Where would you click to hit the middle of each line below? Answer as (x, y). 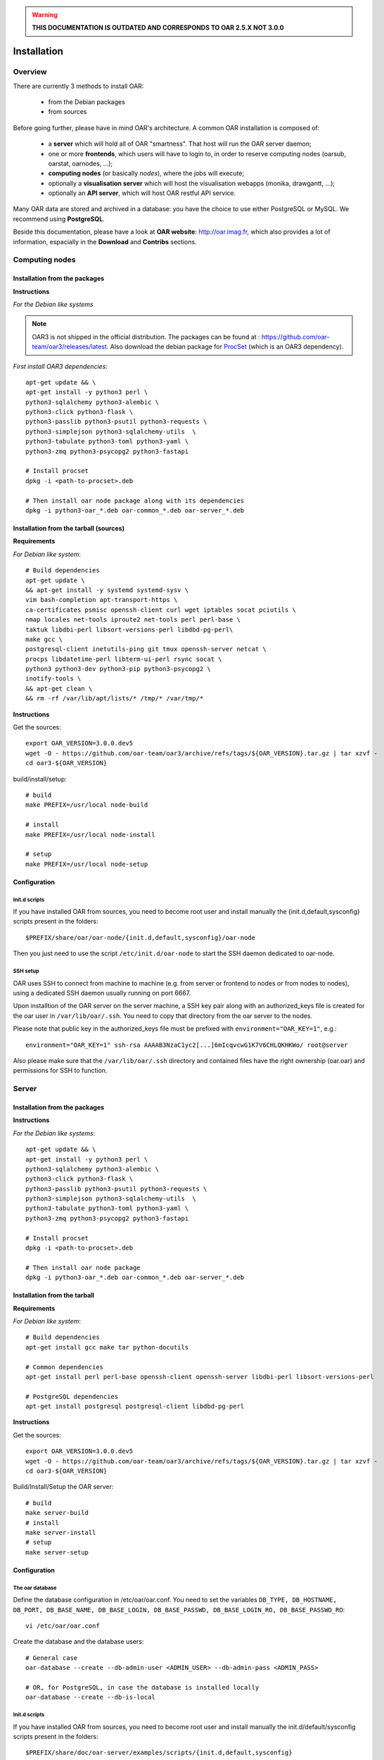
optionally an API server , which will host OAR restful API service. (142, 193)
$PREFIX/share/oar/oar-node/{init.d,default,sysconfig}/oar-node (141, 937)
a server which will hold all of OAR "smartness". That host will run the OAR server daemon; (180, 144)
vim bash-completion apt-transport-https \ (102, 600)
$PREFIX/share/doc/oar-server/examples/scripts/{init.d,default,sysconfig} (159, 1753)
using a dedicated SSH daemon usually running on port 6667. (102, 993)
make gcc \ (44, 639)
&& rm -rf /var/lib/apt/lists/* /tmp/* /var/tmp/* (115, 698)
